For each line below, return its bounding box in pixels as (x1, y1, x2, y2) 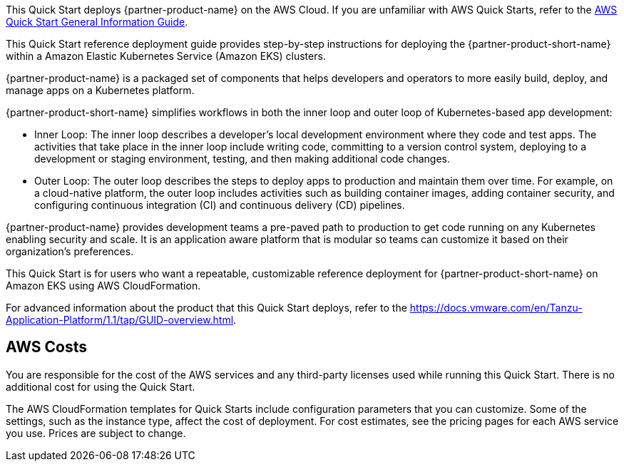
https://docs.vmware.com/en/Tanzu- (409, 302, 583, 314)
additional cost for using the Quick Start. (6, 380, 195, 393)
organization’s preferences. (6, 245, 134, 257)
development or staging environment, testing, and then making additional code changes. (34, 153, 451, 165)
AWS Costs (6, 338, 88, 356)
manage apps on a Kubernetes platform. (6, 84, 195, 96)
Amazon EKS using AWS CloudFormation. (6, 279, 201, 292)
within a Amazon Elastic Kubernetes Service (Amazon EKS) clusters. (6, 50, 326, 62)
